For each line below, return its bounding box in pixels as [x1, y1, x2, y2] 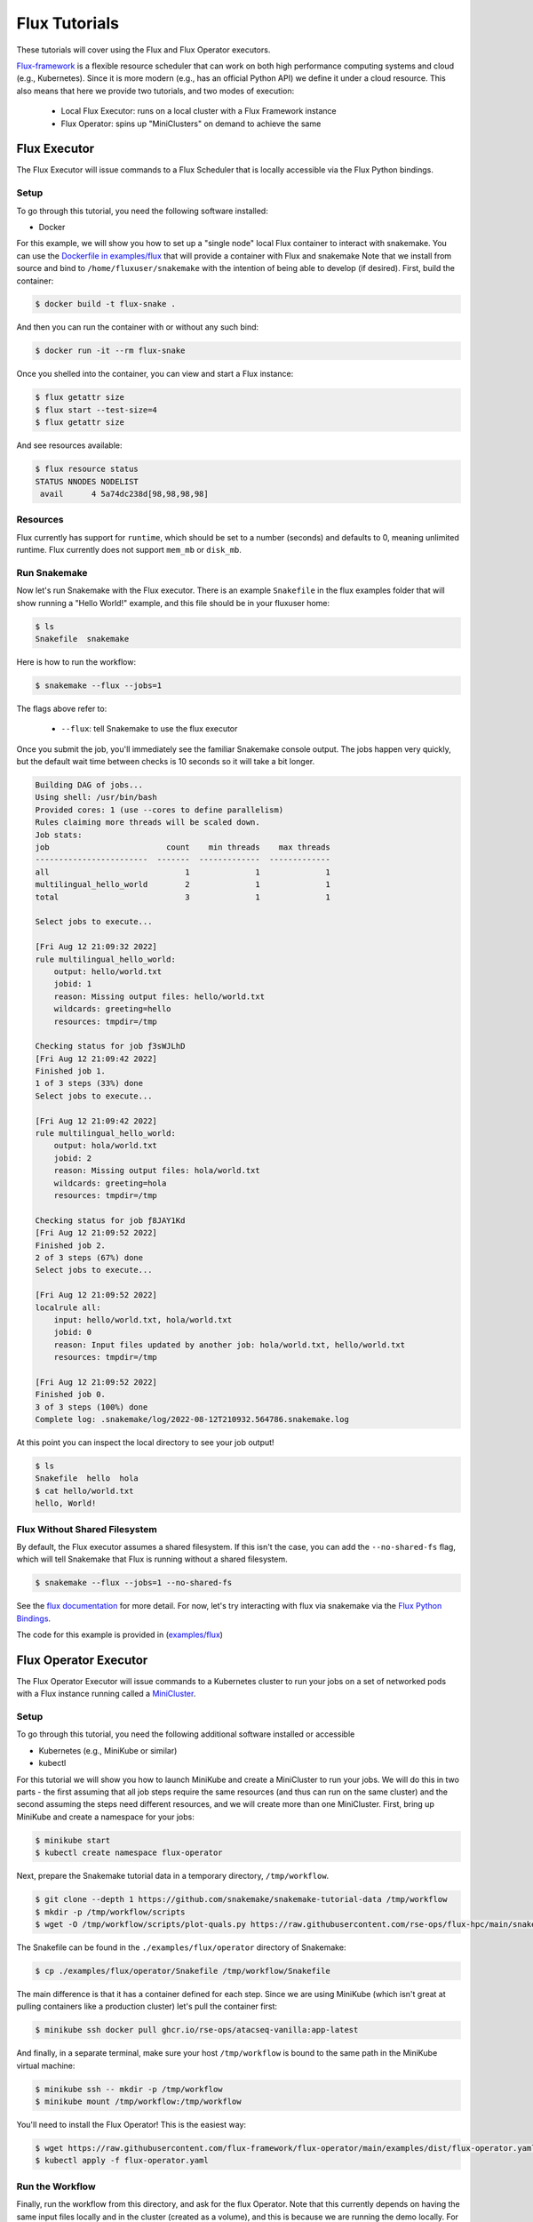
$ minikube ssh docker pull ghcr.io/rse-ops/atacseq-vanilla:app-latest [35, 2025, 359, 2035]
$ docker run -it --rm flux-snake [35, 346, 186, 356]
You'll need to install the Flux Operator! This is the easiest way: [16, 2120, 247, 2130]
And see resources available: [16, 440, 123, 451]
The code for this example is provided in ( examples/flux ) [16, 1629, 224, 1640]
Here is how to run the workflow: [16, 656, 137, 667]
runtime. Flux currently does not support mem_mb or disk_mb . [16, 545, 242, 555]
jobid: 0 [53, 1327, 92, 1338]
